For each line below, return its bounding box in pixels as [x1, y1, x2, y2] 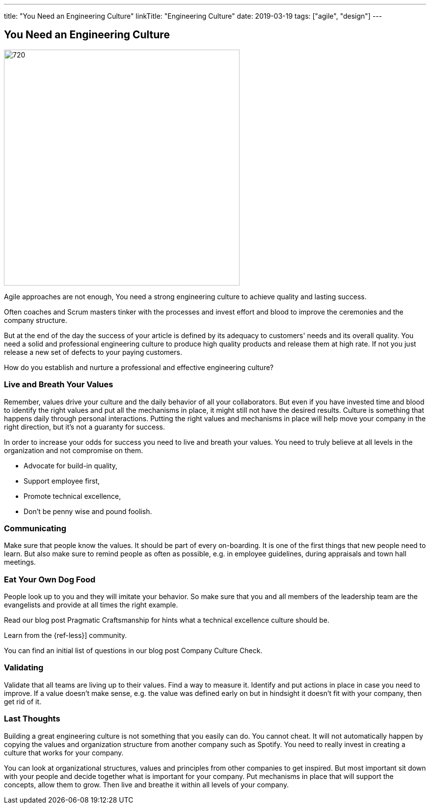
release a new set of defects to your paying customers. [4, 347, 182, 356]
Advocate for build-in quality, [24, 461, 118, 470]
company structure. [4, 316, 67, 324]
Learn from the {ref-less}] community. [4, 631, 127, 640]
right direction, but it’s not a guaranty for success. [4, 422, 165, 431]
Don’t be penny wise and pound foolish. [24, 507, 152, 516]
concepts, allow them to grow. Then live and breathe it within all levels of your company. [4, 780, 289, 789]
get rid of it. [4, 697, 42, 706]
